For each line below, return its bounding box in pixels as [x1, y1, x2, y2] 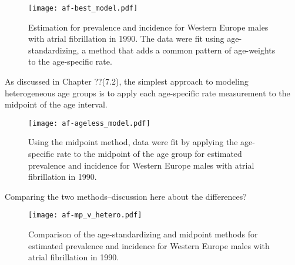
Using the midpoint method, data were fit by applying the [28, 136, 238, 148]
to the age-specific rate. [28, 55, 112, 68]
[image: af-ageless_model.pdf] [28, 119, 150, 128]
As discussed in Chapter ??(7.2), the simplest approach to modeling [5, 75, 249, 88]
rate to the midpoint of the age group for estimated [56, 147, 242, 160]
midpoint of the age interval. [5, 98, 108, 110]
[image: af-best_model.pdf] [28, 4, 138, 12]
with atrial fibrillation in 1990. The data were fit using [28, 32, 224, 45]
